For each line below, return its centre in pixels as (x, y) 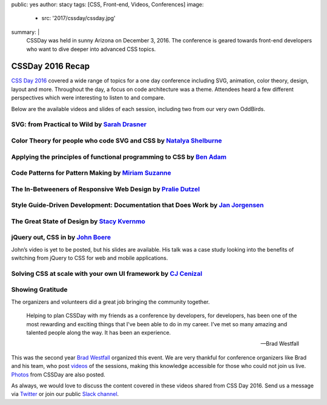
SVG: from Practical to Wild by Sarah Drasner (79, 124)
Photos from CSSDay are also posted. (58, 374)
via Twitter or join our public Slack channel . (65, 394)
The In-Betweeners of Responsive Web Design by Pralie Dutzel (105, 189)
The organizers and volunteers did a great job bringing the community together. (111, 302)
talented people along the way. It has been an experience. (99, 332)
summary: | (25, 32)
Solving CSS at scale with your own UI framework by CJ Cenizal (107, 273)
